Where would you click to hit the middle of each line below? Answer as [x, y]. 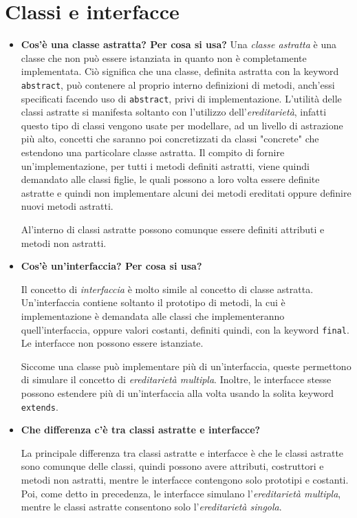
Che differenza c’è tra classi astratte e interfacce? [141, 430]
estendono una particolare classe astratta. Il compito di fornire [153, 152]
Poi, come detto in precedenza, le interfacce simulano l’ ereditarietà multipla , [181, 493]
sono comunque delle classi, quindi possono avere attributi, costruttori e [172, 466]
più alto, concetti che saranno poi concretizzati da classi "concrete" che [170, 139]
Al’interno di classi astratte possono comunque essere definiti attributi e [173, 229]
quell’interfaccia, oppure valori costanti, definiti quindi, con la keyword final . [185, 329]
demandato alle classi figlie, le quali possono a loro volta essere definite [170, 179]
